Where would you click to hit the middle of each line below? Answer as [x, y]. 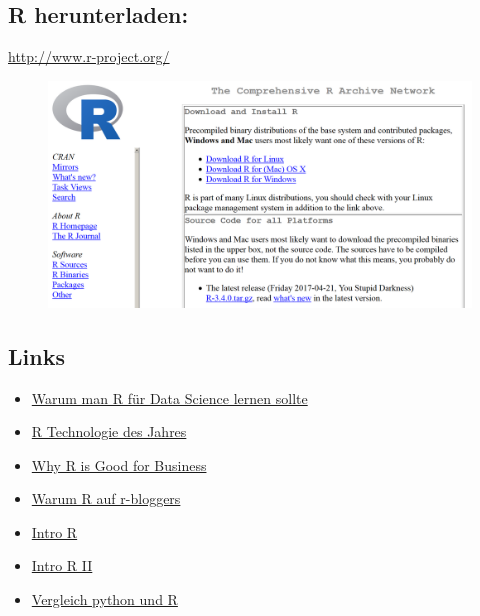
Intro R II [62, 565]
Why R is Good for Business [119, 464]
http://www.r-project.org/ [89, 56]
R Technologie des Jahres [109, 431]
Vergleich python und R [104, 599]
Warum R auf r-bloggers [106, 498]
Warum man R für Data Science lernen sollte [169, 397]
